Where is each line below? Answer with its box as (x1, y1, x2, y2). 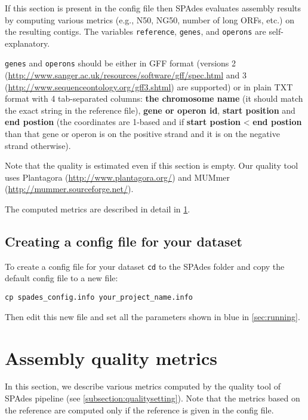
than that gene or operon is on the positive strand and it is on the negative (5, 127, 280, 140)
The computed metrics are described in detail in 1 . (5, 203, 190, 215)
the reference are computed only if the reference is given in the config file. (5, 403, 274, 416)
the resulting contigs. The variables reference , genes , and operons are (5, 25, 266, 38)
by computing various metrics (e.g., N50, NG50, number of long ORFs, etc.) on (5, 13, 295, 26)
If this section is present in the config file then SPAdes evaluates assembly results (5, 2, 301, 14)
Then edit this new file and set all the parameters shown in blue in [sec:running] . (5, 310, 300, 322)
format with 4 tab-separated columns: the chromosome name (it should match (5, 92, 303, 105)
